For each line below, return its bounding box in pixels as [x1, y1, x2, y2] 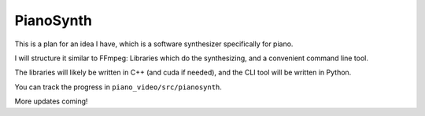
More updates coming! [14, 96, 88, 106]
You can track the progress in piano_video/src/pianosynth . [14, 82, 222, 92]
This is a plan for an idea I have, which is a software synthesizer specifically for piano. [14, 39, 294, 49]
